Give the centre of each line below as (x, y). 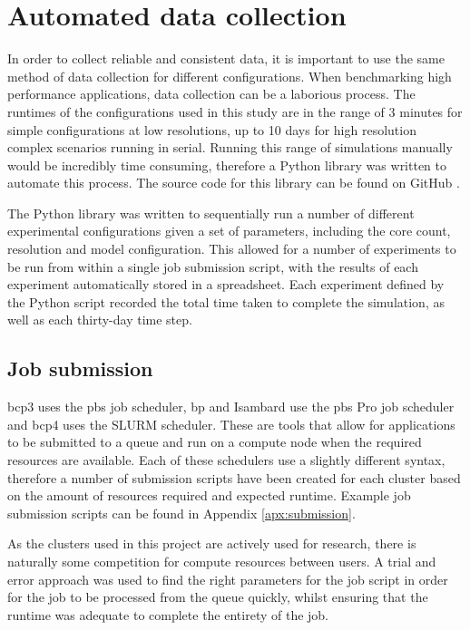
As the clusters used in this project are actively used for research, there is (212, 543)
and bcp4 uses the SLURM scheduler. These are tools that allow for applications (231, 424)
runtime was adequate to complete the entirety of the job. (168, 614)
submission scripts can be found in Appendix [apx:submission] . (181, 513)
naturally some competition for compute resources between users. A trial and (222, 561)
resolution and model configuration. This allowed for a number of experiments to (232, 249)
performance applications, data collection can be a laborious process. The (211, 94)
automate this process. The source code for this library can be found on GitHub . (234, 183)
